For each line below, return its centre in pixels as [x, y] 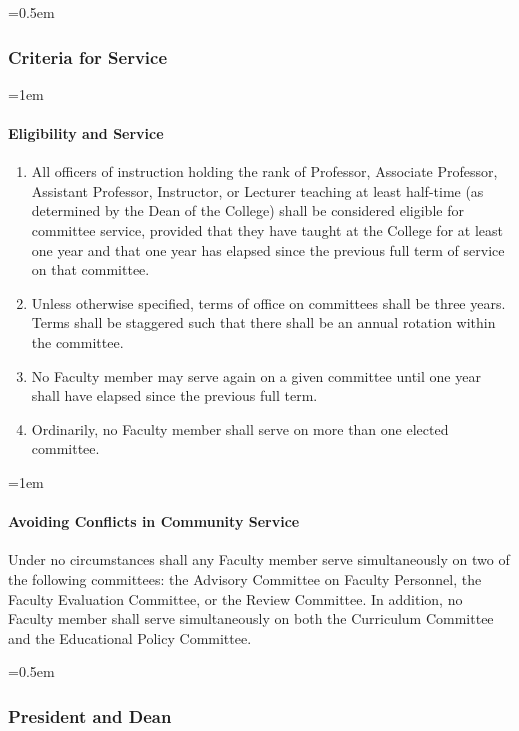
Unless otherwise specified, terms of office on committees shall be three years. [268, 302]
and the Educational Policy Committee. [130, 637]
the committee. [77, 341]
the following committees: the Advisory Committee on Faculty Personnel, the [245, 578]
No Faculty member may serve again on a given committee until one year [256, 375]
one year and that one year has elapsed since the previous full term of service [268, 249]
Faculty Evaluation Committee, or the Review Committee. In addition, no [235, 598]
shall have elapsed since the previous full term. [174, 395]
